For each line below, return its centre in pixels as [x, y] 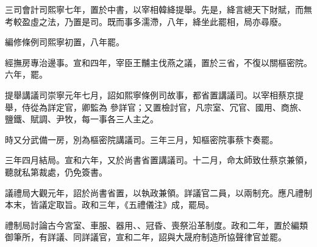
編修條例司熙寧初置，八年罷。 [65, 42]
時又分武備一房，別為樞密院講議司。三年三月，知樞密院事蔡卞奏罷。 [141, 139]
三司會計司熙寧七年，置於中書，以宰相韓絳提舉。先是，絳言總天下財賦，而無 [158, 9]
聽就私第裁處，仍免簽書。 [56, 171]
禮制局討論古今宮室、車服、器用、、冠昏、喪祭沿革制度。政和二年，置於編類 [156, 225]
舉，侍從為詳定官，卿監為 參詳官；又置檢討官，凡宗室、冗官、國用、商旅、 [156, 107]
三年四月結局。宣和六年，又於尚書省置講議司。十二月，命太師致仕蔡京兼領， [158, 160]
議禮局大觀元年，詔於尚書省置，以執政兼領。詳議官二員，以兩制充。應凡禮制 [158, 192]
